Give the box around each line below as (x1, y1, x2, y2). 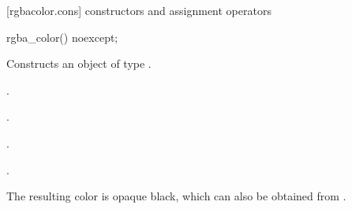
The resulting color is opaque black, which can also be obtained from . (6, 188, 346, 204)
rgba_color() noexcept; (6, 28, 118, 45)
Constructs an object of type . (6, 55, 152, 72)
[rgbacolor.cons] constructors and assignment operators (6, 2, 271, 18)
